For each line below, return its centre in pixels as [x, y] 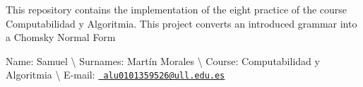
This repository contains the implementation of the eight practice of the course [177, 9]
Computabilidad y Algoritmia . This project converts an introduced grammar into [181, 23]
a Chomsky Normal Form [61, 37]
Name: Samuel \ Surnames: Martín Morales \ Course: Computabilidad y [163, 60]
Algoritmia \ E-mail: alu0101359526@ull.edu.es [115, 75]
